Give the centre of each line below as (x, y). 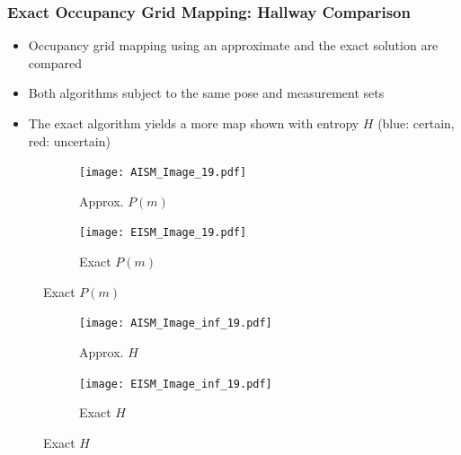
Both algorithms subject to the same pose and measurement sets (206, 93)
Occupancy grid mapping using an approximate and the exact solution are (233, 45)
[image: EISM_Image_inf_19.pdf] (176, 384)
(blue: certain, (416, 123)
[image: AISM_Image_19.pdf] (163, 173)
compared (55, 62)
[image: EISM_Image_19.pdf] (163, 233)
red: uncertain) (69, 140)
